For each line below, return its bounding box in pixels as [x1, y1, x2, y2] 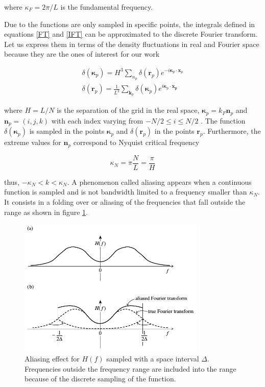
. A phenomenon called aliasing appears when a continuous [67, 176, 252, 187]
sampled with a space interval [106, 353, 199, 364]
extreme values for [4, 137, 61, 148]
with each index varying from [51, 115, 143, 126]
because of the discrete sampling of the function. [25, 373, 176, 384]
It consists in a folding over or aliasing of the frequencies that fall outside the [4, 197, 246, 207]
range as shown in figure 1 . [4, 206, 88, 217]
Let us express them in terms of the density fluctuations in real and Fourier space [4, 38, 259, 49]
